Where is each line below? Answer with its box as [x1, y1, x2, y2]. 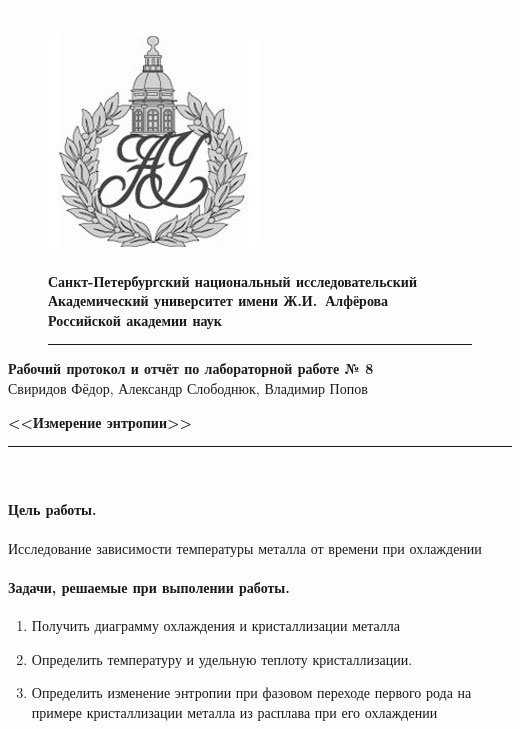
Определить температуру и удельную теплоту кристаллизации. [31, 648, 413, 669]
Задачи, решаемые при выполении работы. [8, 576, 290, 597]
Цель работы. [8, 499, 97, 520]
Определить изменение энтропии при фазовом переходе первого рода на [31, 682, 472, 703]
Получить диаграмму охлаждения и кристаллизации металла [31, 614, 401, 635]
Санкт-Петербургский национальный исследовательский [48, 270, 417, 291]
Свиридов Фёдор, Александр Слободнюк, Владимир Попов [8, 377, 368, 398]
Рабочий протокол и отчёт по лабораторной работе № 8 [8, 358, 374, 379]
